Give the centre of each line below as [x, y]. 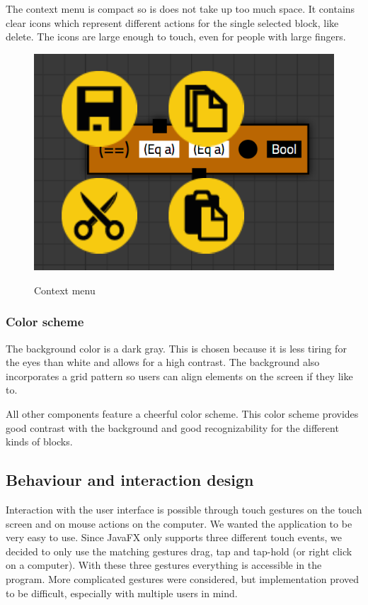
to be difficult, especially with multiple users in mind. [122, 593]
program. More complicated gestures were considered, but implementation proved [183, 578]
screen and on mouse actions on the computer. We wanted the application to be [179, 523]
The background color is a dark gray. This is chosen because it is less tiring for [176, 348]
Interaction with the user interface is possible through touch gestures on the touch [184, 510]
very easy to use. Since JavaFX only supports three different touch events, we [174, 537]
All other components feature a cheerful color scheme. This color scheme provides [182, 414]
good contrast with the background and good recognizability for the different [172, 427]
